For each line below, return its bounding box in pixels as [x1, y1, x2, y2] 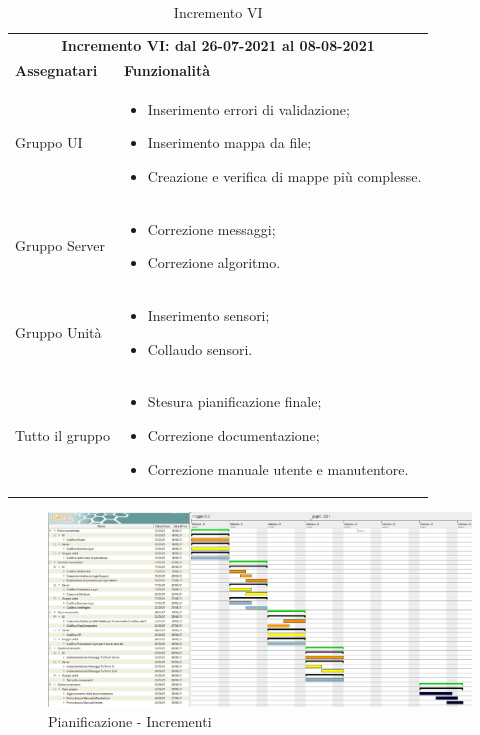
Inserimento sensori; [147, 305, 270, 325]
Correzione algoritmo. [147, 252, 281, 273]
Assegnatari [15, 59, 98, 80]
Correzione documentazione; [147, 425, 320, 446]
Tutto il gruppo [15, 425, 110, 446]
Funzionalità [123, 59, 211, 80]
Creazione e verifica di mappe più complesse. [147, 165, 422, 186]
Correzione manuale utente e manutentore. [147, 458, 409, 479]
